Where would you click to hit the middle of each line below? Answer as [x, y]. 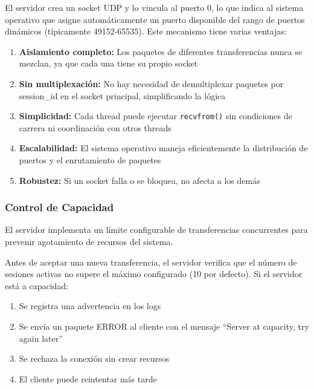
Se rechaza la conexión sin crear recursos [94, 358]
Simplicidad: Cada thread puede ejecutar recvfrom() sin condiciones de [155, 116]
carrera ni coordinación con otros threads [95, 127]
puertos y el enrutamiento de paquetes [90, 160]
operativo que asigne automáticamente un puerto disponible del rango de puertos [155, 19]
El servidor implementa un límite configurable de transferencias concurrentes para [156, 230]
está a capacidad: [37, 285]
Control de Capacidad [59, 207]
